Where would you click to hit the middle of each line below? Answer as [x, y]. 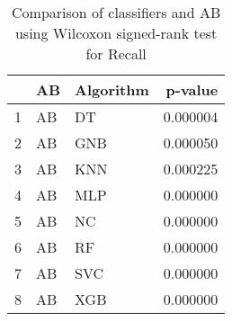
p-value [192, 89]
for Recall [116, 53]
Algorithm [112, 89]
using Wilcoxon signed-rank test [116, 33]
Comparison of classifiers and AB [116, 12]
